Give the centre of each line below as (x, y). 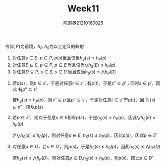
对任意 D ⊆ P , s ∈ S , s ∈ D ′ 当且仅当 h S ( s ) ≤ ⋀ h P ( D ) (64, 72)
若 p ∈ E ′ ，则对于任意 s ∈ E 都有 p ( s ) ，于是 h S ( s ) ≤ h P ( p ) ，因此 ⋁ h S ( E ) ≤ (84, 118)
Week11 (83, 9)
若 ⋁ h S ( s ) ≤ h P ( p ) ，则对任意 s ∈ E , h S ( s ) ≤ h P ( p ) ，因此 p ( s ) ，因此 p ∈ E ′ (84, 136)
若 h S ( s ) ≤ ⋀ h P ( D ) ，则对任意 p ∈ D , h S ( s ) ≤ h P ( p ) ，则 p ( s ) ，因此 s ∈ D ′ (82, 159)
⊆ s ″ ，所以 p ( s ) (27, 107)
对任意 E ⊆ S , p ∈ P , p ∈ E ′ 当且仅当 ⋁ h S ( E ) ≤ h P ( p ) (64, 65)
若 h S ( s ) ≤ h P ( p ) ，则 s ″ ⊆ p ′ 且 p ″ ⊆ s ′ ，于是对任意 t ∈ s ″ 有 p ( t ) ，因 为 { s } (84, 100)
